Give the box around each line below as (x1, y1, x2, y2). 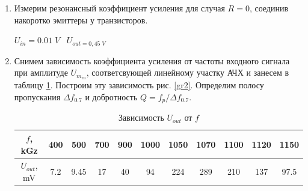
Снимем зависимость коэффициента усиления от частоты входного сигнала (14, 54, 290, 67)
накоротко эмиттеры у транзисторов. (14, 13, 148, 26)
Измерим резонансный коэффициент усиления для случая (14, 2, 225, 14)
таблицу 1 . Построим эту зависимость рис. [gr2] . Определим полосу (14, 79, 264, 91)
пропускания (14, 90, 61, 103)
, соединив (249, 2, 289, 14)
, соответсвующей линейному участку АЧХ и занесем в (86, 66, 289, 79)
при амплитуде (14, 66, 68, 79)
